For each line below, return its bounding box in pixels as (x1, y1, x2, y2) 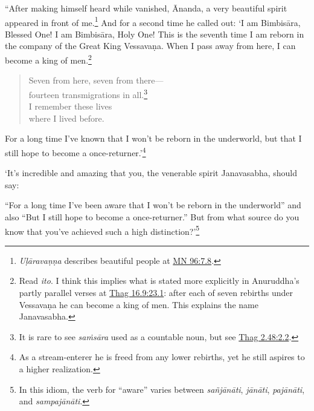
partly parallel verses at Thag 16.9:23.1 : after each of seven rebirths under (19, 286, 293, 298)
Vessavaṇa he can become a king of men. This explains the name (19, 298, 258, 311)
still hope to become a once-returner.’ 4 (5, 144, 146, 159)
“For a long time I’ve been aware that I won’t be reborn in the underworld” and (5, 199, 301, 211)
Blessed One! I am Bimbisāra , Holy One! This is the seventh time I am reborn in (5, 27, 304, 40)
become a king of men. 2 (5, 52, 92, 66)
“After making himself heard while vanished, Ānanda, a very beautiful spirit (5, 2, 287, 14)
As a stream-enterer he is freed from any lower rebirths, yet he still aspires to (19, 350, 305, 363)
